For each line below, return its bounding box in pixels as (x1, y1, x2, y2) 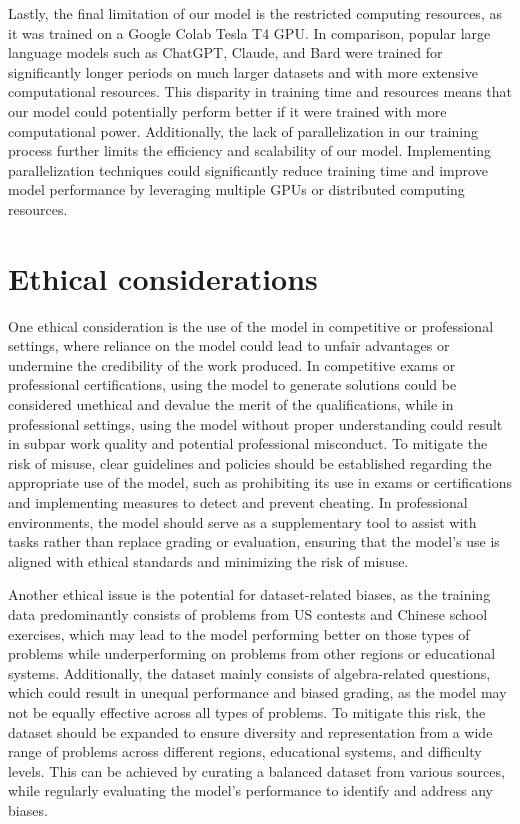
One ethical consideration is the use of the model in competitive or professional (8, 315, 494, 336)
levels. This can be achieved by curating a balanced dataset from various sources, (8, 760, 505, 781)
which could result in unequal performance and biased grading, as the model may (8, 682, 507, 703)
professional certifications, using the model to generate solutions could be (8, 374, 457, 395)
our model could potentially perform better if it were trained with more (8, 100, 447, 121)
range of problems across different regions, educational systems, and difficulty (8, 741, 482, 762)
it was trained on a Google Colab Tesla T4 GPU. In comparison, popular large (8, 22, 491, 43)
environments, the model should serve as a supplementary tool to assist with (8, 511, 477, 532)
